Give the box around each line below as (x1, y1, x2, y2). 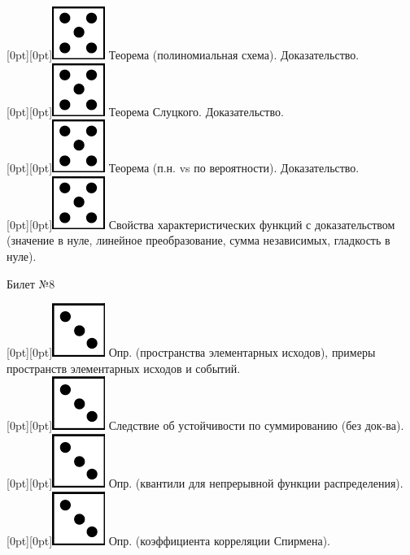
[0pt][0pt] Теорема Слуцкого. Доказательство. (7, 102, 284, 119)
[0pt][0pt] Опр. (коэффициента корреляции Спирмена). (7, 531, 330, 548)
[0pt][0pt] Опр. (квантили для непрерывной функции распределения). (7, 474, 403, 491)
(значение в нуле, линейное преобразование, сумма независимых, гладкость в (7, 232, 390, 249)
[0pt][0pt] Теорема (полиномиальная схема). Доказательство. (7, 46, 360, 63)
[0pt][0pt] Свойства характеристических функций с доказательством (7, 215, 395, 232)
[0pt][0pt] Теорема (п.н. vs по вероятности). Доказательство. (7, 159, 360, 176)
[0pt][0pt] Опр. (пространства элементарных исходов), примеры (7, 344, 376, 361)
